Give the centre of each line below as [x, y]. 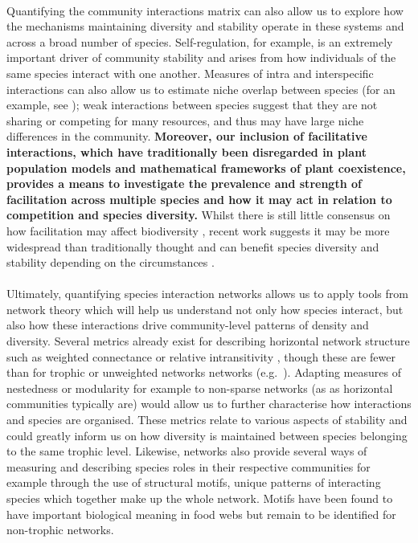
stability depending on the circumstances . [111, 262]
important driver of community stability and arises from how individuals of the [201, 57]
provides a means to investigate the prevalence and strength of [184, 184]
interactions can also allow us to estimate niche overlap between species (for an [201, 89]
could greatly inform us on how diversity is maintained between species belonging [207, 435]
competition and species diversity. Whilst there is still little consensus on [199, 215]
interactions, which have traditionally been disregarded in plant [186, 151]
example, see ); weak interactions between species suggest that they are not [192, 105]
